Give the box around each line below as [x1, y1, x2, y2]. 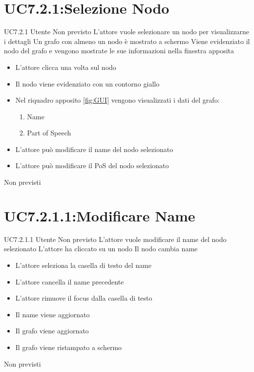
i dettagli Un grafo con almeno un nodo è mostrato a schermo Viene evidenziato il [4, 36, 250, 46]
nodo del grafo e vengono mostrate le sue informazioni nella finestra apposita [4, 45, 234, 56]
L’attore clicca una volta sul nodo [15, 62, 116, 72]
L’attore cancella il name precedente [15, 276, 124, 286]
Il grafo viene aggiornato [15, 326, 89, 336]
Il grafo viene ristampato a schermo [15, 342, 122, 352]
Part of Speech [27, 128, 71, 138]
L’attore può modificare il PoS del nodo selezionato [15, 160, 169, 171]
